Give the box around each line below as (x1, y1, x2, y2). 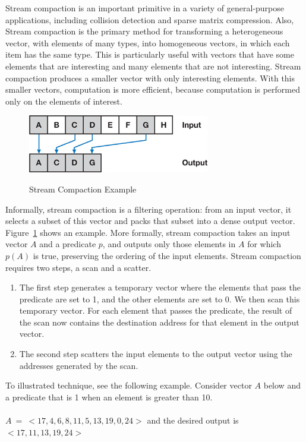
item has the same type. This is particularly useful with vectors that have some (5, 48, 294, 61)
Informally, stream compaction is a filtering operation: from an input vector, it (5, 203, 292, 215)
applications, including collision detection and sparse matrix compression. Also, (5, 13, 294, 26)
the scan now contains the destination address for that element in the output (19, 315, 299, 328)
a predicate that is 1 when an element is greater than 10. (5, 390, 213, 403)
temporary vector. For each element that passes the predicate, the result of (19, 304, 292, 317)
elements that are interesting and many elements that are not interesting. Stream (5, 59, 301, 72)
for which (247, 238, 281, 250)
